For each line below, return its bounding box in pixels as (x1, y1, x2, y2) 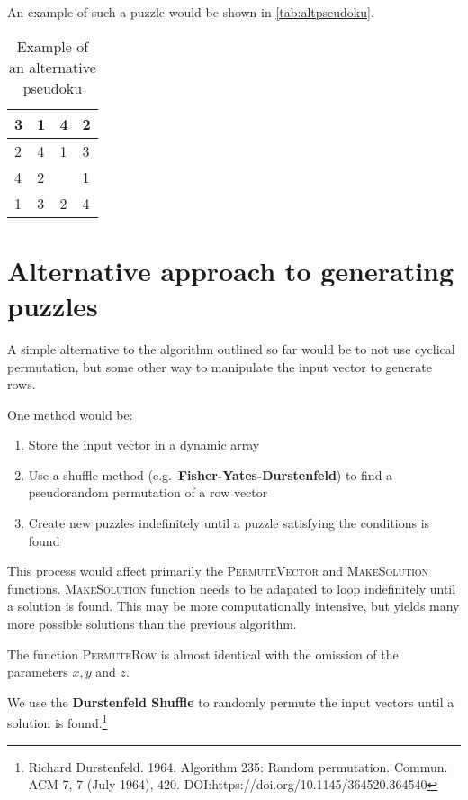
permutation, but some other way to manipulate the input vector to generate (7, 357, 432, 376)
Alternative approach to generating (7, 251, 454, 288)
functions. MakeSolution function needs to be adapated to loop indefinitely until (7, 578, 456, 597)
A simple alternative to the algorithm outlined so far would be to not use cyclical (7, 339, 455, 358)
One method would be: (7, 405, 133, 423)
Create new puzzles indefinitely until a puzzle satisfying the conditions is (28, 514, 430, 532)
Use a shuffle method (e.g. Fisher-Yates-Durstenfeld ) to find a (28, 465, 393, 484)
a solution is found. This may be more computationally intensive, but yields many (7, 596, 460, 615)
